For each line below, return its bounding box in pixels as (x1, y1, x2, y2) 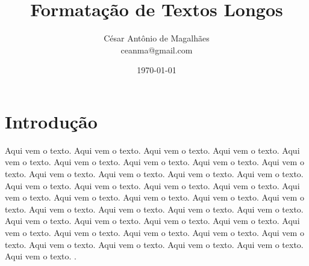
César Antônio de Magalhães (104, 32, 210, 44)
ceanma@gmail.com (120, 43, 193, 56)
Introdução (5, 109, 98, 133)
